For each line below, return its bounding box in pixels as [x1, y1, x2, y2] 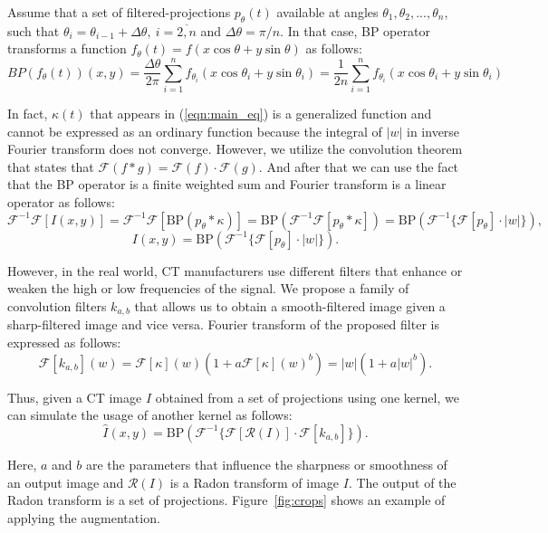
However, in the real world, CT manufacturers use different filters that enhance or [7, 261, 463, 280]
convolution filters [7, 296, 107, 315]
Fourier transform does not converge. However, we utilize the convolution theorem [7, 139, 463, 158]
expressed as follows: [7, 332, 121, 351]
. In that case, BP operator [280, 21, 430, 40]
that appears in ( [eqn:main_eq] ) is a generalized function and [90, 104, 432, 123]
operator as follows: [7, 193, 115, 212]
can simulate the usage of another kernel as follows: [7, 405, 293, 424]
